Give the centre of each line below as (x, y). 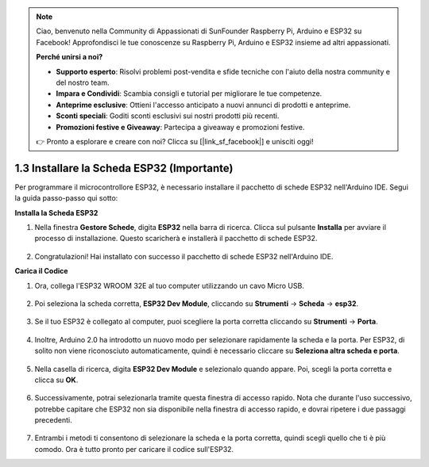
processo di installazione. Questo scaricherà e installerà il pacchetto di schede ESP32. (176, 239)
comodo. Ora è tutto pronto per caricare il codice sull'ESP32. (134, 449)
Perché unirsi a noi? (70, 57)
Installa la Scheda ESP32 (56, 212)
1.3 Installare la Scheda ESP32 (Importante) (124, 168)
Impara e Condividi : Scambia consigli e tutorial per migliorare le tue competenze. (189, 94)
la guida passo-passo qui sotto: (66, 198)
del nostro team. (83, 82)
